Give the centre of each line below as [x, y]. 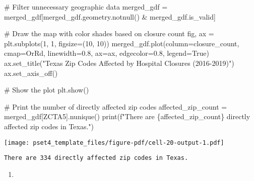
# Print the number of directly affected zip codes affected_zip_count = [116, 106]
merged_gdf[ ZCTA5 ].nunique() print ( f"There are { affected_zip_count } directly [127, 116]
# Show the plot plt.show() [47, 90]
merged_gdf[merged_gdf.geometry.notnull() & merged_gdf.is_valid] [110, 16]
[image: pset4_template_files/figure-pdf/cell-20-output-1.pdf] [114, 143]
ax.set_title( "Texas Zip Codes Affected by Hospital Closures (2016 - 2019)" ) [119, 63]
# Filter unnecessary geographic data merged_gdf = [86, 7]
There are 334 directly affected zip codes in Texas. [96, 158]
